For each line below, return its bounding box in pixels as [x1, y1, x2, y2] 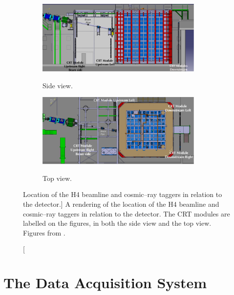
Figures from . [23, 227, 65, 237]
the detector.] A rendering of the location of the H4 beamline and [23, 199, 219, 209]
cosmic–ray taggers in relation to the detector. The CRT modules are [23, 208, 230, 218]
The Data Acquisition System [3, 273, 207, 293]
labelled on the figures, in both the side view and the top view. [23, 218, 212, 228]
